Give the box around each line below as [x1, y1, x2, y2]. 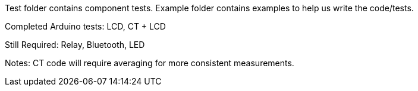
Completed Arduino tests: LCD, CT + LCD [5, 21, 166, 31]
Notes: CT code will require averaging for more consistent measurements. [5, 58, 294, 68]
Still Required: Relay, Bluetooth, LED [5, 40, 145, 50]
